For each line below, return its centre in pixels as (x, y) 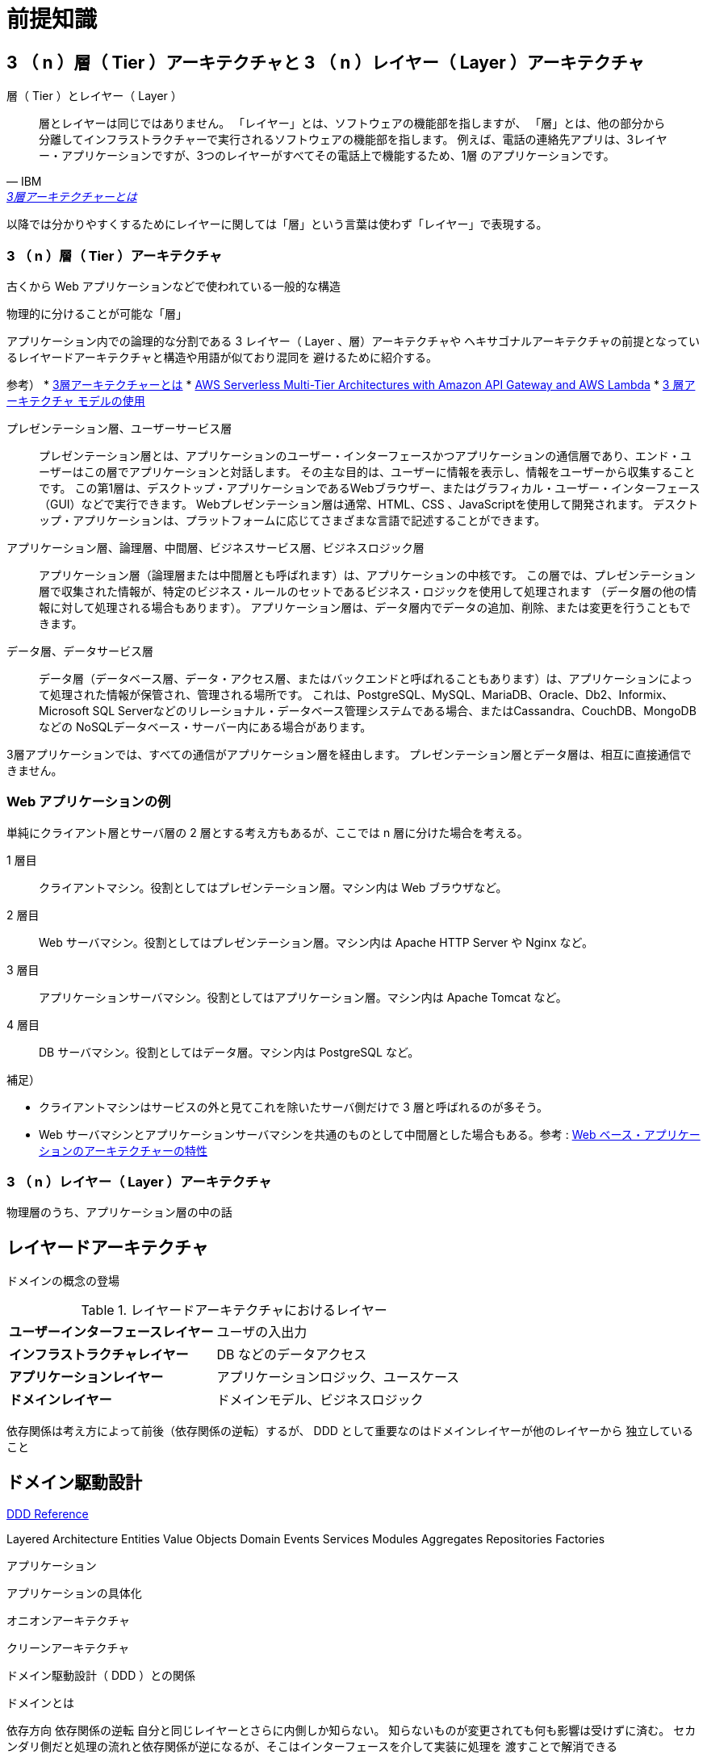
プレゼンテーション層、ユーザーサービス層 (119, 428)
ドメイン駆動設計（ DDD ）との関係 (101, 1676)
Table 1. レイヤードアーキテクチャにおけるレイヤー (234, 1310)
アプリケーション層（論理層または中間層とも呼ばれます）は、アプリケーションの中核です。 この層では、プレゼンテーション (367, 575)
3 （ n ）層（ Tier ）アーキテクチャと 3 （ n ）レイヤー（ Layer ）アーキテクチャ (326, 62)
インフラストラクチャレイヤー (99, 1355)
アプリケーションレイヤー (86, 1377)
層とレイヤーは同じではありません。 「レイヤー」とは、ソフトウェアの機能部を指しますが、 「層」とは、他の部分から (352, 123)
